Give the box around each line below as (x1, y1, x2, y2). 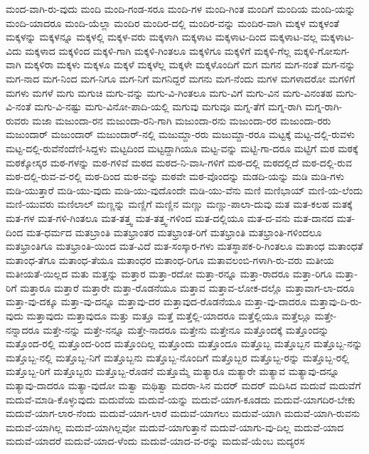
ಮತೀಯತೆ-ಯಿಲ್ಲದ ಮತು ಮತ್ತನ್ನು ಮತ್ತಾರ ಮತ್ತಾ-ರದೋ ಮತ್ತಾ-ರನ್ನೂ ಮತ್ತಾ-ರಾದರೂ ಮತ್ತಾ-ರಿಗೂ (6, 266, 333, 281)
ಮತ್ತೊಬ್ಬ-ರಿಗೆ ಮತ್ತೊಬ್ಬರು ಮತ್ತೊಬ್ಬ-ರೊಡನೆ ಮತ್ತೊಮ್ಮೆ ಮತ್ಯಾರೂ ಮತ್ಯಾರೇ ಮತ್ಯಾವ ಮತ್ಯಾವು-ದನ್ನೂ (6, 364, 340, 379)
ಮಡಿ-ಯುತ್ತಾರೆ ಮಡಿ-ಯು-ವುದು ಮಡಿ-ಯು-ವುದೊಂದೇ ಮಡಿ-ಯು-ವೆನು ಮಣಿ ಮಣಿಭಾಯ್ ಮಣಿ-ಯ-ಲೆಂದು (6, 182, 363, 197)
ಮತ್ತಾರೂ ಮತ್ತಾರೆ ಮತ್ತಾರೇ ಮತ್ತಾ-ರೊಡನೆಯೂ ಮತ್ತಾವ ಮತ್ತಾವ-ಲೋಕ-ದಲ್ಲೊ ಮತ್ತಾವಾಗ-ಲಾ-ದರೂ (20, 280, 355, 295)
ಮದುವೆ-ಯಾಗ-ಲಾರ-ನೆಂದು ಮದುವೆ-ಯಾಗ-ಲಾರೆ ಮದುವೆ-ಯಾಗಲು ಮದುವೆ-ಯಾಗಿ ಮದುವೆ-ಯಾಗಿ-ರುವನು (6, 406, 360, 421)
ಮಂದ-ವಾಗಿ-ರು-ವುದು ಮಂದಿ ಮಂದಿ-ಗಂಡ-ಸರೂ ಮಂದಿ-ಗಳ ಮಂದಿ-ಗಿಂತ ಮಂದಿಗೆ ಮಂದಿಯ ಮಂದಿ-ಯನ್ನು (6, 1, 355, 16)
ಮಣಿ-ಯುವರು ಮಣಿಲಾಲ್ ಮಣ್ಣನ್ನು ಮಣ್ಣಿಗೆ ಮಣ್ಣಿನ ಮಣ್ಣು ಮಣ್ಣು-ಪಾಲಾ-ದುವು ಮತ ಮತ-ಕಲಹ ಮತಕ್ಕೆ (6, 196, 353, 211)
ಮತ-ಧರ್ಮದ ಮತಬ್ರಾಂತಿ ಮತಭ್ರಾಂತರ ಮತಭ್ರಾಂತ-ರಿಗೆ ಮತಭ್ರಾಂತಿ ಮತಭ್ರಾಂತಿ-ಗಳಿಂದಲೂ (26, 224, 322, 239)
